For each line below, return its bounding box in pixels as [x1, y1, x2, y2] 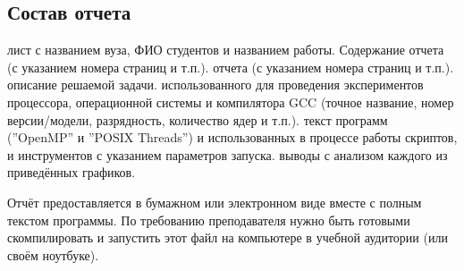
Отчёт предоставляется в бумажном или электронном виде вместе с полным [7, 192, 422, 211]
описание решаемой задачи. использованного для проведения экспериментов [7, 75, 424, 94]
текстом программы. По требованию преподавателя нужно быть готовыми [7, 210, 410, 229]
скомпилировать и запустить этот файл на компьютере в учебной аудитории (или [7, 228, 448, 247]
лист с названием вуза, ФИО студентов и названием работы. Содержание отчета [7, 40, 444, 59]
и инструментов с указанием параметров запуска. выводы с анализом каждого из [7, 145, 448, 164]
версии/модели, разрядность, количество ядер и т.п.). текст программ [7, 110, 388, 129]
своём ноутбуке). [7, 245, 99, 264]
